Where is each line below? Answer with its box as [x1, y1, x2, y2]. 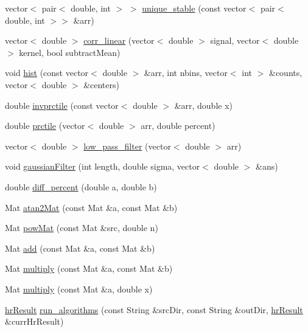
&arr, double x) [174, 99, 233, 111]
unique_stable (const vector [142, 2, 247, 14]
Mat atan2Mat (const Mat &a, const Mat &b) [5, 201, 178, 213]
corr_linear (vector [83, 34, 155, 47]
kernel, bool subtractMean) [19, 46, 121, 58]
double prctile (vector [5, 119, 85, 132]
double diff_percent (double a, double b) [5, 180, 157, 193]
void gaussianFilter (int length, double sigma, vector [5, 160, 200, 173]
